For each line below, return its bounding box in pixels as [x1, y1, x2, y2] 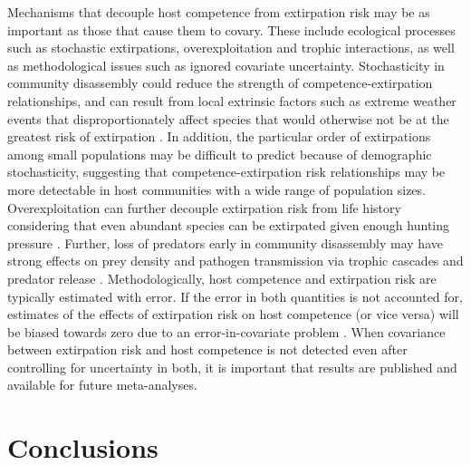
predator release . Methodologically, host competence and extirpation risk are [7, 268, 437, 287]
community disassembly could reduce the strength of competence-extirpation [7, 73, 433, 92]
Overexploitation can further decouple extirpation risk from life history [7, 198, 401, 217]
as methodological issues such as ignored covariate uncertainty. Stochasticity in [7, 55, 445, 74]
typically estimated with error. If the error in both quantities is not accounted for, [7, 286, 463, 305]
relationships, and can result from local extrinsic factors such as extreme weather [7, 91, 457, 110]
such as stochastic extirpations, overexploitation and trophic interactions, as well [7, 38, 455, 57]
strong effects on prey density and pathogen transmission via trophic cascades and [7, 251, 464, 270]
